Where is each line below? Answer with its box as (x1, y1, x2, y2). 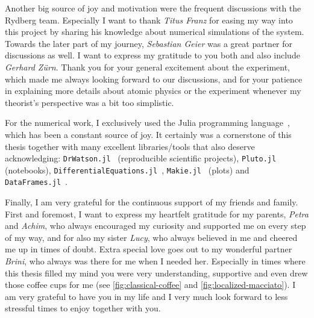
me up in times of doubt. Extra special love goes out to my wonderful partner (5, 243, 292, 255)
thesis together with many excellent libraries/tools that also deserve (5, 140, 255, 152)
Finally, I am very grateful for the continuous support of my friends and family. (5, 196, 298, 208)
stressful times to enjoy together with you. (5, 302, 161, 314)
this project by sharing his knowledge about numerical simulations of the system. (5, 25, 304, 38)
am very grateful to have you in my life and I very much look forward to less (5, 290, 288, 302)
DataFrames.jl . (5, 175, 68, 188)
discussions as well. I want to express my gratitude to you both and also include (5, 49, 300, 61)
